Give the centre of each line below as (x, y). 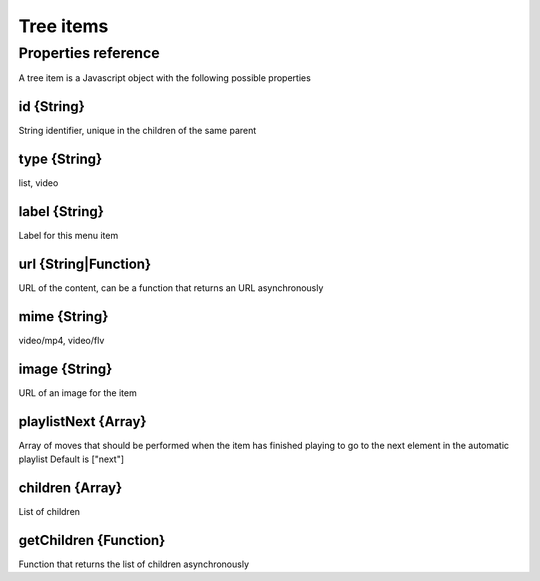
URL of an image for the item (77, 392)
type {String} (60, 159)
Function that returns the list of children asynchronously (134, 564)
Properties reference (89, 53)
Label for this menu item (68, 236)
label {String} (61, 211)
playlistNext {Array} (82, 421)
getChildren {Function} (92, 540)
